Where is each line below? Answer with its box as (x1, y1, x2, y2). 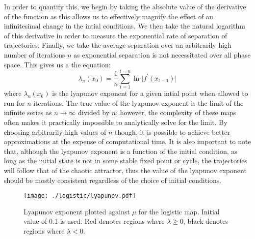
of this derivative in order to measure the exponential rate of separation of (4, 30, 228, 40)
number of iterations (4, 49, 65, 60)
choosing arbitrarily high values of (4, 126, 106, 137)
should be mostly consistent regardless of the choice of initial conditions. (4, 175, 222, 185)
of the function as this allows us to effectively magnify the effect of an (4, 11, 213, 21)
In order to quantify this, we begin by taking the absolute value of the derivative (4, 1, 246, 11)
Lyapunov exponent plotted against (24, 206, 130, 216)
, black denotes (183, 216, 229, 226)
